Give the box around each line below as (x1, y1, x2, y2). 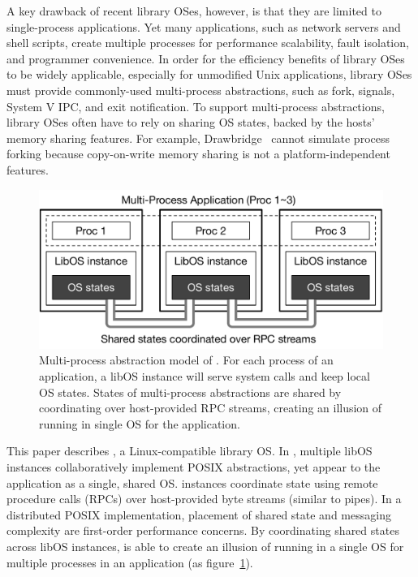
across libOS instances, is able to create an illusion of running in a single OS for (6, 537, 404, 554)
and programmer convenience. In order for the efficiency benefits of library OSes (6, 50, 405, 67)
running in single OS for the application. (39, 415, 240, 432)
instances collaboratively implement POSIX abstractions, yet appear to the (6, 458, 381, 475)
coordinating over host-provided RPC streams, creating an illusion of (39, 399, 382, 416)
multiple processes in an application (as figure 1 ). (6, 553, 253, 571)
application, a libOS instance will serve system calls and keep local (39, 367, 370, 384)
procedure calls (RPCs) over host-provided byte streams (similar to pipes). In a (6, 490, 402, 507)
